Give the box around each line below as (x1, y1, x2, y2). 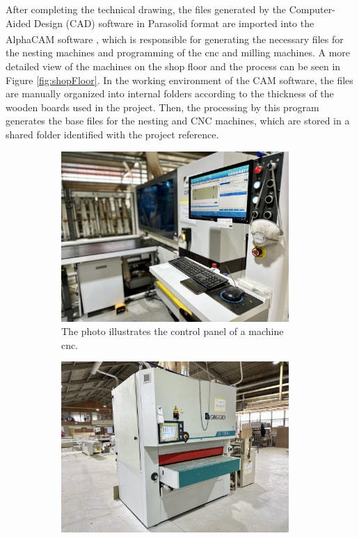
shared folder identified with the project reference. (6, 127, 219, 141)
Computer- (289, 2, 335, 16)
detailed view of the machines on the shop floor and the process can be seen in (6, 59, 341, 74)
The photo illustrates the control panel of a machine (61, 324, 284, 339)
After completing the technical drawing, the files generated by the (6, 2, 287, 16)
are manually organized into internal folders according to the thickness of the (6, 86, 334, 101)
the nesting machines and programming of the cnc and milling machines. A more (6, 45, 350, 60)
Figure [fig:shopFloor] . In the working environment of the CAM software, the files (6, 72, 353, 87)
